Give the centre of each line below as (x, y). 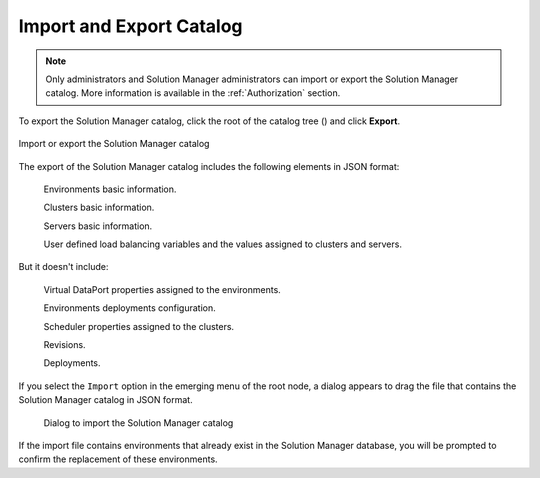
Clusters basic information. (99, 207)
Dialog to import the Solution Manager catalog (138, 422)
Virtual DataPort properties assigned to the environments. (162, 289)
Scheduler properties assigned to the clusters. (139, 326)
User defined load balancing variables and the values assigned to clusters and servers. (222, 244)
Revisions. (64, 345)
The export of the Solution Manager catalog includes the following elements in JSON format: (209, 166)
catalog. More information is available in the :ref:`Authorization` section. (193, 93)
